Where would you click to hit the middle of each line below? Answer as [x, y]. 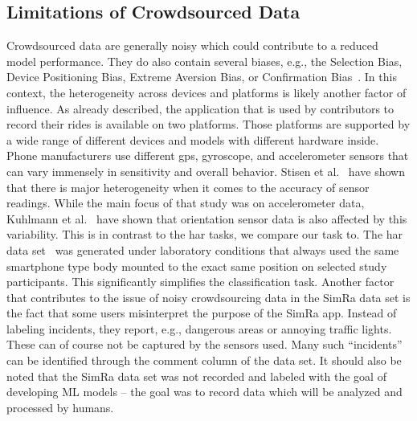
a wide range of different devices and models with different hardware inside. [193, 139]
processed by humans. [60, 407]
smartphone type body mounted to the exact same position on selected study [197, 266]
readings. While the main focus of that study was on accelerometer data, [186, 203]
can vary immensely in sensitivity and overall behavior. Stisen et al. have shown [206, 171]
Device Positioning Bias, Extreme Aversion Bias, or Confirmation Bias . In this [202, 77]
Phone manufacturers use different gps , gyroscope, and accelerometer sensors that [208, 155]
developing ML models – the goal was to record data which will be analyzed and [204, 392]
